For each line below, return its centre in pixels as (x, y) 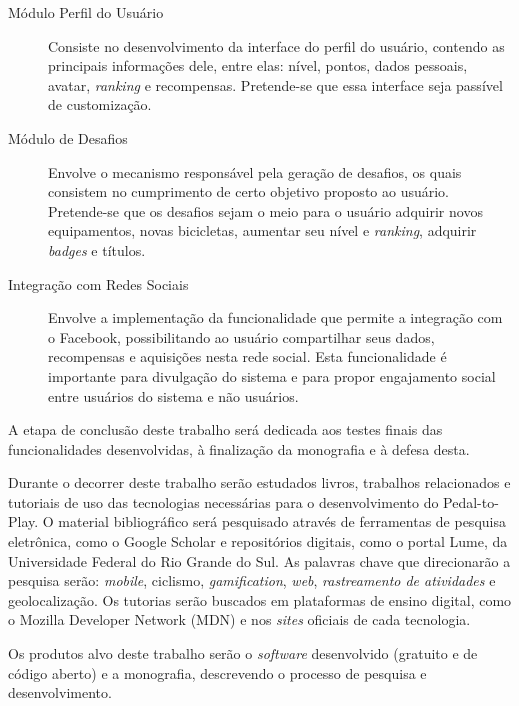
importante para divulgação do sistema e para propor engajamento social (272, 375)
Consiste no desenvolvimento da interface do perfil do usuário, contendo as (276, 45)
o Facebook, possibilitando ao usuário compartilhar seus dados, (241, 336)
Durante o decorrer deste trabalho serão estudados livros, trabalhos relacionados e (259, 482)
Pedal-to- (471, 501)
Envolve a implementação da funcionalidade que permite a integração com (275, 317)
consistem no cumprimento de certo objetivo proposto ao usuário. (249, 191)
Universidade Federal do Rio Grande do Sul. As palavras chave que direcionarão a (259, 560)
